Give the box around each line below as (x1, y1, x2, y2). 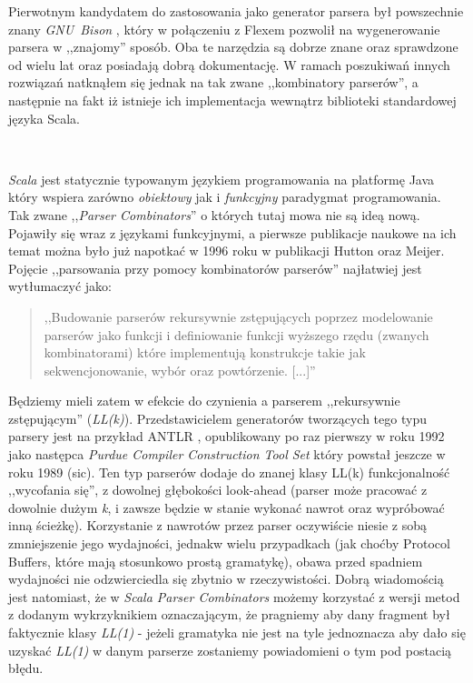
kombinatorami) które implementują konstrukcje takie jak (44, 343, 366, 362)
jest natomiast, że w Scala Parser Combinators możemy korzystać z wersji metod (8, 587, 460, 606)
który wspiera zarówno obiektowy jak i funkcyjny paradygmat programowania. (8, 187, 441, 206)
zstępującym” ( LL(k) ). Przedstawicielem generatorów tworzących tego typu (8, 408, 427, 427)
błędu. (8, 658, 44, 678)
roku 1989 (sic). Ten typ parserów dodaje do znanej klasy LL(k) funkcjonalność (8, 462, 450, 481)
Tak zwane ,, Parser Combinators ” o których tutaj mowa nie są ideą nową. (8, 205, 420, 224)
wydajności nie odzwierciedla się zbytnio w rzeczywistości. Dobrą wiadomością (8, 569, 444, 588)
